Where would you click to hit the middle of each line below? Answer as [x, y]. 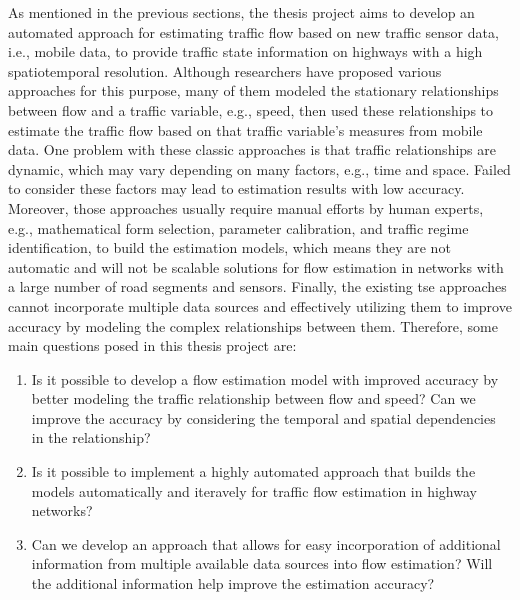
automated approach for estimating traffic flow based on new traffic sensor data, [253, 31]
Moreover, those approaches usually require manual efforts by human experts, [246, 207]
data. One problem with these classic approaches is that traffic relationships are [252, 149]
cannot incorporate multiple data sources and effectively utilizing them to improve [260, 305]
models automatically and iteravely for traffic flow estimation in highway [254, 490]
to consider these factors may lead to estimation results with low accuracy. [236, 188]
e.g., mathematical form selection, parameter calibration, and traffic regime [238, 227]
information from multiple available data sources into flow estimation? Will [262, 563]
